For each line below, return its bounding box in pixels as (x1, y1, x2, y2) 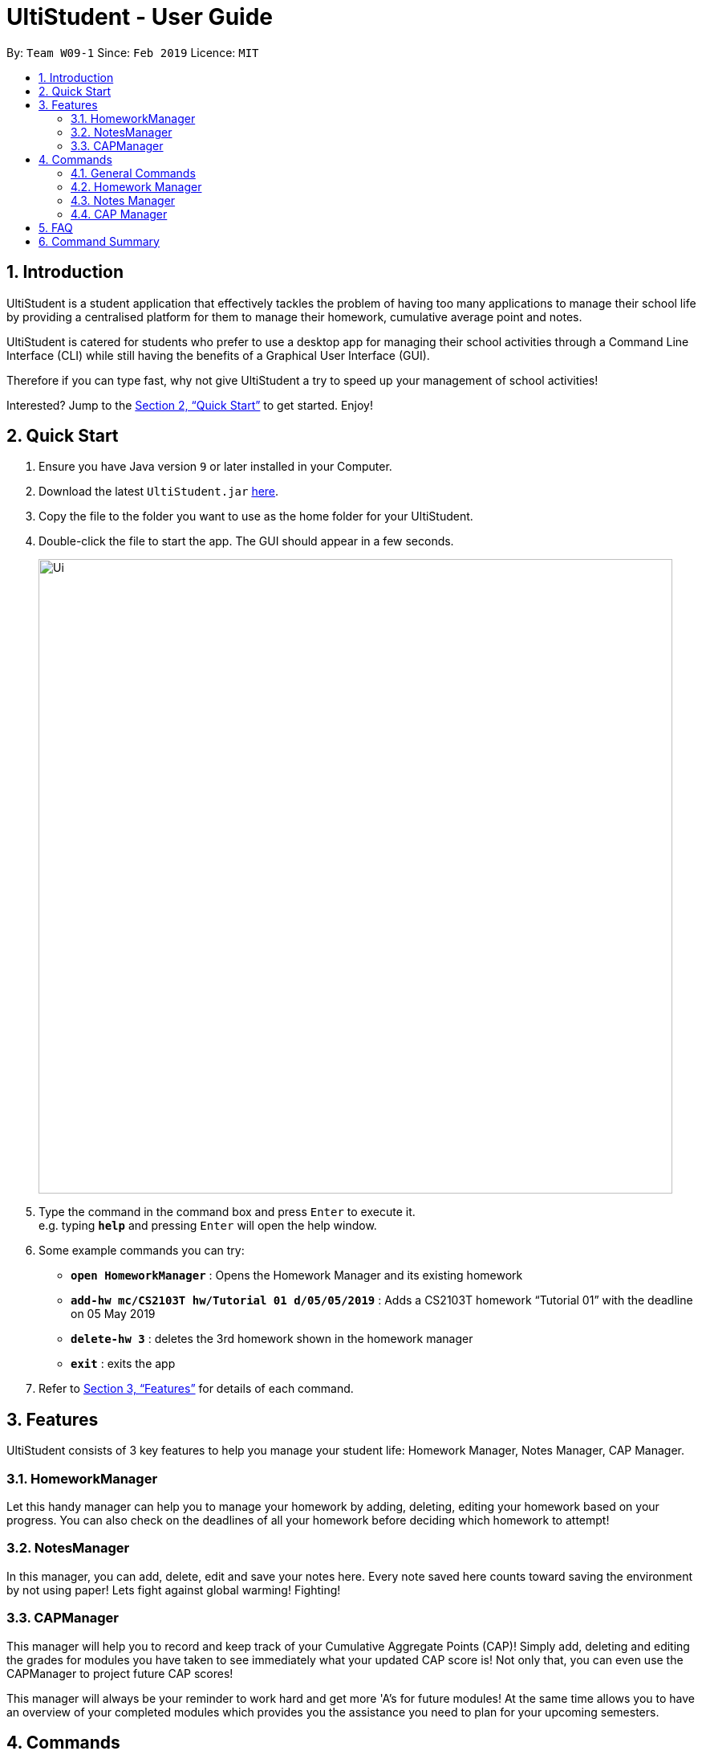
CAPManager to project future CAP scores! (6, 1666, 233, 1680)
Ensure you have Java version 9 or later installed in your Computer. (39, 459, 392, 474)
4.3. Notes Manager (71, 193, 176, 207)
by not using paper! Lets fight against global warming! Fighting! (6, 1582, 341, 1597)
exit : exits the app (71, 1357, 176, 1371)
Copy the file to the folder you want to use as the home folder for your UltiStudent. (39, 509, 473, 524)
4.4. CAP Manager (71, 206, 168, 221)
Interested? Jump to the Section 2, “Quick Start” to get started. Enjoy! (6, 398, 374, 412)
